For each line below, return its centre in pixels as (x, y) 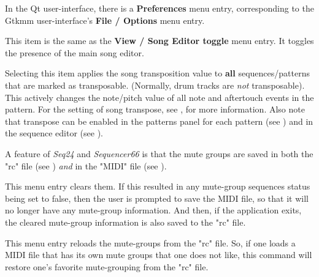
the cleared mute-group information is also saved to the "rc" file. (125, 222)
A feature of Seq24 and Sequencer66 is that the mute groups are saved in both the (159, 153)
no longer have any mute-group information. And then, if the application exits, (153, 210)
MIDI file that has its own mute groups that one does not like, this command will (159, 255)
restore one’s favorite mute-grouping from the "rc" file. (107, 266)
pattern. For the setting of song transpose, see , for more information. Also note (155, 109)
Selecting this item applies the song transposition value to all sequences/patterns (157, 73)
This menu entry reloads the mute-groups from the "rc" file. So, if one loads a (150, 242)
